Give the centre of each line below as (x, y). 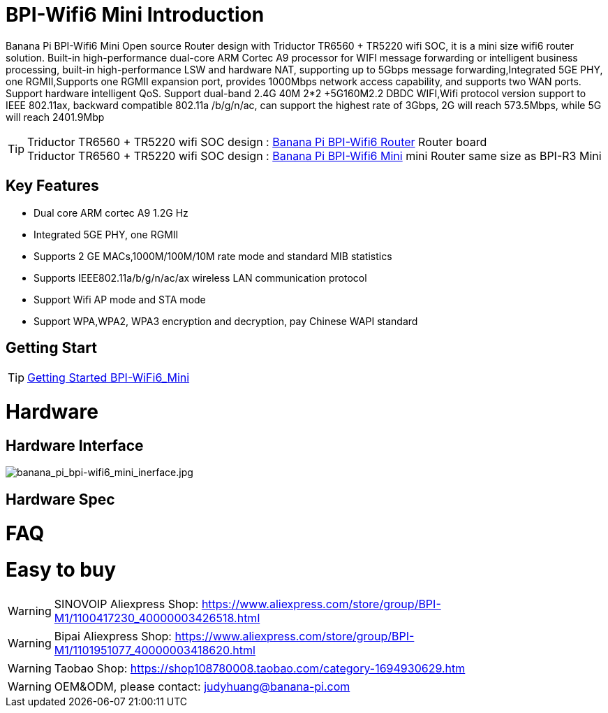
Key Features (52, 186)
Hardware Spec (60, 499)
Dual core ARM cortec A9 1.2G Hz (111, 213)
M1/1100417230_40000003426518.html (157, 618)
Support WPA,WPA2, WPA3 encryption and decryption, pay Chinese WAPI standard (226, 321)
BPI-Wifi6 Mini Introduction (135, 15)
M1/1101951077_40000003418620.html (155, 650)
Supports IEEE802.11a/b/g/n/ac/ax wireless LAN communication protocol (200, 278)
